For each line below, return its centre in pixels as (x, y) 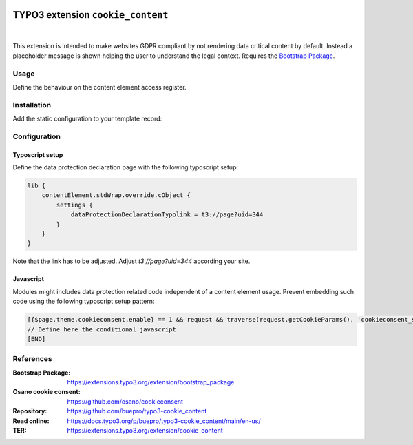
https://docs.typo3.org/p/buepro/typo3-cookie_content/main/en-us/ (164, 421)
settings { (74, 205)
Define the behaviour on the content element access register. (99, 87)
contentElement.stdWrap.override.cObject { (116, 195)
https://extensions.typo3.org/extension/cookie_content (145, 430)
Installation (32, 105)
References (32, 359)
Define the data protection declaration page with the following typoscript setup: (126, 167)
